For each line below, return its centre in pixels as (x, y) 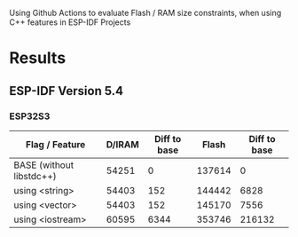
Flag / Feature (55, 144)
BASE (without (43, 165)
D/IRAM (122, 144)
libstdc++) (35, 176)
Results (38, 58)
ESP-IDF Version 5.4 (67, 91)
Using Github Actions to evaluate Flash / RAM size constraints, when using (145, 13)
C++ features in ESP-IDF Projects (70, 22)
